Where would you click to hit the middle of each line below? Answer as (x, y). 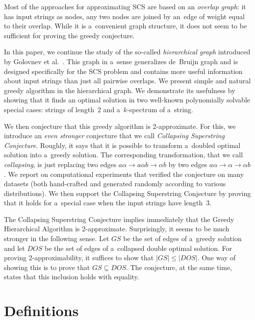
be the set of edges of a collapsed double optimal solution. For (138, 248)
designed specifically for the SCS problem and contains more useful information (123, 71)
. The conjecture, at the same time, (179, 267)
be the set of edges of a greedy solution (182, 238)
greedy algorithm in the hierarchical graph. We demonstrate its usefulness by (120, 90)
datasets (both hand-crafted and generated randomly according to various (115, 184)
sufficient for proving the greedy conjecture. (69, 35)
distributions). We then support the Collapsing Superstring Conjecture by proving (127, 193)
